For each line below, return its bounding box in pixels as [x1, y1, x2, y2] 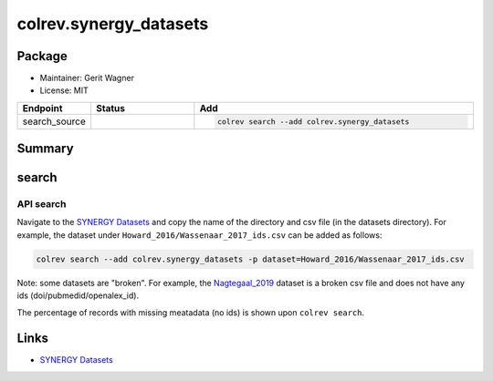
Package [16, 48, 68, 64]
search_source [22, 115, 87, 128]
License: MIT [39, 85, 89, 96]
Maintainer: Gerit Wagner [39, 73, 134, 84]
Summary [16, 141, 74, 157]
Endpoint [22, 101, 63, 114]
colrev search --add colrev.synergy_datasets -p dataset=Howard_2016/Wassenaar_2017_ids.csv [36, 253, 465, 264]
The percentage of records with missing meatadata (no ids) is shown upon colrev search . [16, 306, 365, 318]
